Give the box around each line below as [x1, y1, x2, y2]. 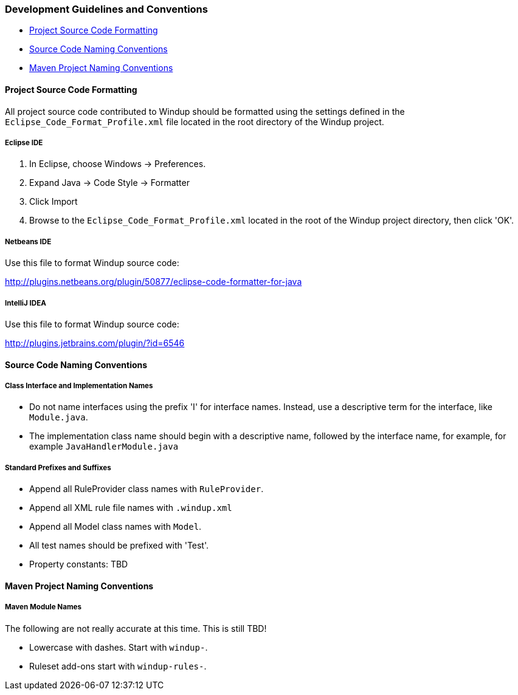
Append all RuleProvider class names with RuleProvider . [29, 484, 264, 495]
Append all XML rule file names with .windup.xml [29, 502, 232, 513]
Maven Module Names [5, 603, 81, 612]
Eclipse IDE [5, 138, 43, 147]
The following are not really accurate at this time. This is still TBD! [5, 623, 267, 634]
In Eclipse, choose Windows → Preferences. [29, 159, 206, 169]
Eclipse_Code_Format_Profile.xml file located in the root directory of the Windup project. [5, 116, 384, 127]
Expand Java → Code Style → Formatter [29, 177, 190, 188]
